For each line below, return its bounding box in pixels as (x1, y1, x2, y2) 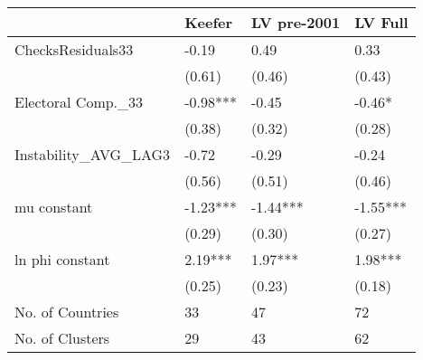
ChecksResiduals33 (14, 39, 134, 60)
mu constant (14, 196, 93, 217)
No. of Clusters (14, 327, 110, 348)
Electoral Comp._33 (14, 91, 144, 112)
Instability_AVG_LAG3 (14, 144, 171, 165)
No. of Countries (14, 301, 119, 322)
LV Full (354, 12, 409, 33)
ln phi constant (14, 249, 110, 270)
